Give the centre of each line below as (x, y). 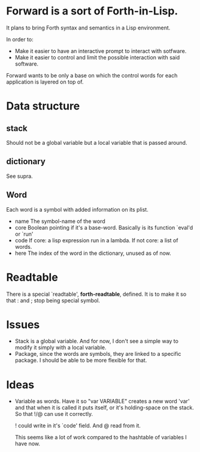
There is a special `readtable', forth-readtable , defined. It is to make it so (96, 294)
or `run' (24, 234)
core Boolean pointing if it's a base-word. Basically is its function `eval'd (104, 227)
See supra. (19, 176)
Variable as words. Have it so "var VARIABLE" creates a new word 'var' (102, 402)
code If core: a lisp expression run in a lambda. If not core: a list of (96, 240)
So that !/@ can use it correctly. (54, 414)
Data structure (43, 106)
